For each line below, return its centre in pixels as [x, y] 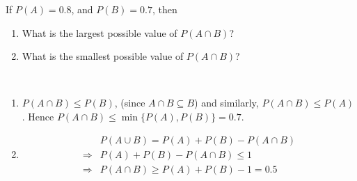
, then [165, 9]
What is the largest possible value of [100, 32]
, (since [130, 103]
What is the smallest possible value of [103, 56]
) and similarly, [227, 103]
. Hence [38, 116]
